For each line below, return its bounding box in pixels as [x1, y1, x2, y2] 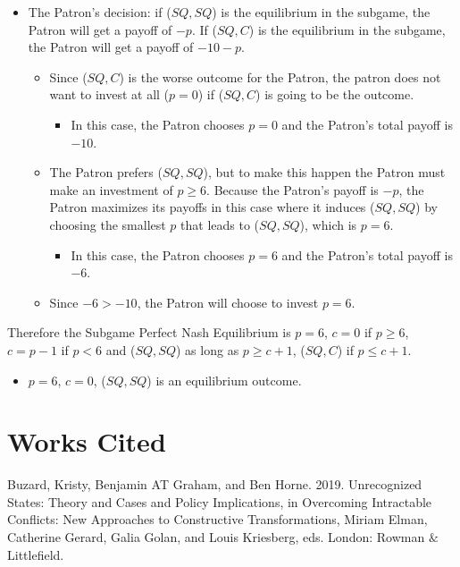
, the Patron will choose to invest [137, 292, 319, 311]
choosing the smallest [49, 215, 166, 233]
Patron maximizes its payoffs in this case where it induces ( [49, 198, 375, 216]
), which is [299, 215, 357, 233]
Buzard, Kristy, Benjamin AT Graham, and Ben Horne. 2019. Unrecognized [7, 475, 422, 494]
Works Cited [7, 423, 166, 460]
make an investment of [49, 180, 173, 199]
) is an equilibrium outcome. [146, 370, 302, 389]
